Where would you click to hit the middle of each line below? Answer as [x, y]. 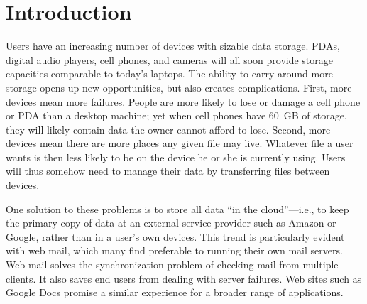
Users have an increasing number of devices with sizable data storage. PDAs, [173, 46]
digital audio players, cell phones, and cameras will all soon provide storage [169, 59]
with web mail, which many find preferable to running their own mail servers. [174, 250]
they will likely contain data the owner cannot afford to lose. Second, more [168, 129]
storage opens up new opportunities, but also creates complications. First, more [179, 87]
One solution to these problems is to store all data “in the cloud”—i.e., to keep [177, 208]
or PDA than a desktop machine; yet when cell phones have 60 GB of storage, [176, 115]
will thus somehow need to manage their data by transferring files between [168, 171]
